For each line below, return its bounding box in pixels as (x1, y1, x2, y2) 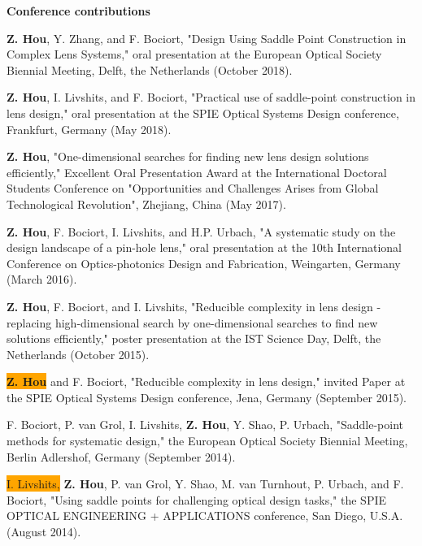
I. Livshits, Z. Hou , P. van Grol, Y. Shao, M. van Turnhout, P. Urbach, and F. (7, 475, 404, 492)
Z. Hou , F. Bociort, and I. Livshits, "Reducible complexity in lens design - (7, 297, 381, 314)
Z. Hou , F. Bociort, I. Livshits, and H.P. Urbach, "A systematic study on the (7, 223, 396, 240)
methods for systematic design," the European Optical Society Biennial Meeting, (7, 432, 408, 449)
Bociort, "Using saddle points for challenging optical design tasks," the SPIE (7, 491, 387, 508)
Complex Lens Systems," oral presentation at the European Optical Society (7, 45, 382, 63)
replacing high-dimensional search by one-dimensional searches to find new (7, 314, 378, 331)
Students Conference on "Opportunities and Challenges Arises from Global (7, 180, 379, 197)
